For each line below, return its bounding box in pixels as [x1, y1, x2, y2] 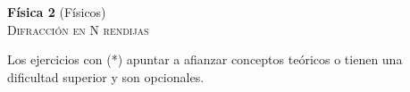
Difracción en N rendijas [7, 20, 149, 38]
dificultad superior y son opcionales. [7, 67, 205, 86]
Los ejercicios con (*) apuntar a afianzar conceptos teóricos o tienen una [7, 50, 403, 69]
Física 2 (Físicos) [7, 3, 106, 21]
